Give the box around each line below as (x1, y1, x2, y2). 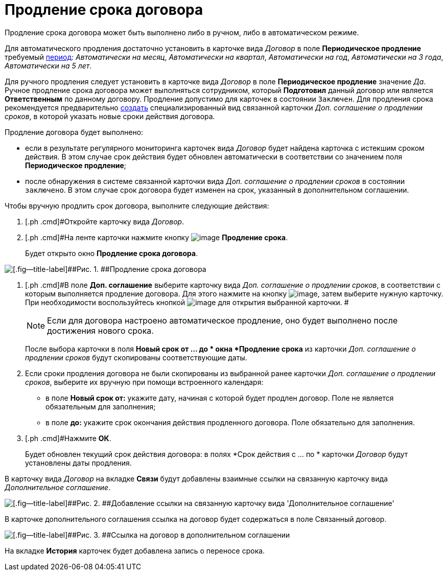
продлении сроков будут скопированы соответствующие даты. (25, 353, 247, 362)
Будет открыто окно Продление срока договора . (25, 248, 198, 258)
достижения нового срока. (47, 325, 154, 336)
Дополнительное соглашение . (5, 482, 111, 492)
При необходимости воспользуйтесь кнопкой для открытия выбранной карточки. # (25, 297, 349, 307)
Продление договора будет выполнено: (5, 127, 144, 136)
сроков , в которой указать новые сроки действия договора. (5, 111, 215, 121)
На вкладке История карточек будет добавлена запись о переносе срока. (5, 546, 265, 555)
